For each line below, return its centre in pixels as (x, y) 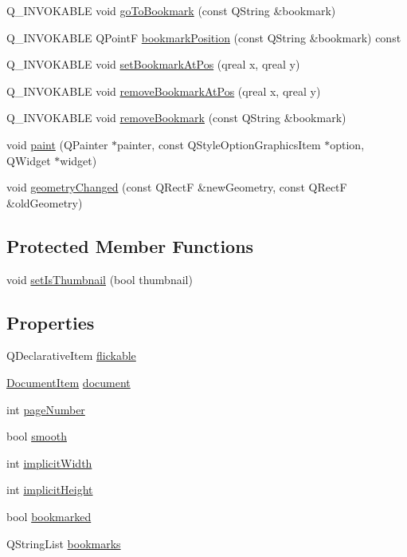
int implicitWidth (49, 462)
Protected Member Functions (130, 245)
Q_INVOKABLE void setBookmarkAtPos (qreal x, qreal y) (153, 64)
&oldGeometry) (45, 202)
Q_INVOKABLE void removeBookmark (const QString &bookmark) (176, 118)
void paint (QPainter (57, 144)
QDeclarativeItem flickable (71, 356)
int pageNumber (46, 409)
